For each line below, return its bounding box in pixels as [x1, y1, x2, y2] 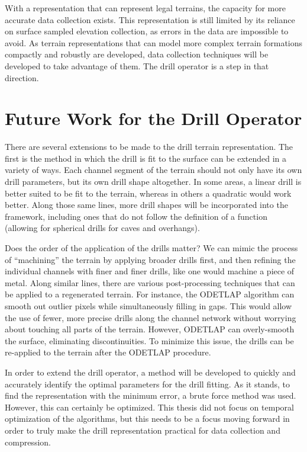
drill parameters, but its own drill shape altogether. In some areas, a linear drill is [5, 175, 302, 188]
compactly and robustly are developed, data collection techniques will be [5, 48, 269, 60]
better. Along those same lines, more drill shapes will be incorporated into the [5, 198, 288, 211]
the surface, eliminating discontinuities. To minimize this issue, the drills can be [5, 334, 294, 347]
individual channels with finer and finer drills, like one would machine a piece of [5, 265, 295, 277]
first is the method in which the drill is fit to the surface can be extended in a [5, 152, 287, 164]
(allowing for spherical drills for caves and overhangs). [5, 222, 200, 234]
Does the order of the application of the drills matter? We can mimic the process [5, 242, 298, 254]
